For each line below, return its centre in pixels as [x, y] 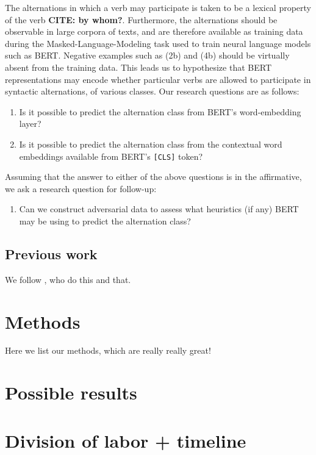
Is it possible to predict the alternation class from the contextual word [151, 144]
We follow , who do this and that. [68, 279]
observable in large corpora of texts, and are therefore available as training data [154, 31]
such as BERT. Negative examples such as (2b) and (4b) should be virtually [147, 55]
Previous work [51, 253]
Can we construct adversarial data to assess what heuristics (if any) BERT [159, 209]
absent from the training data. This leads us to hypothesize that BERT [138, 67]
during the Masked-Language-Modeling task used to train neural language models [158, 43]
